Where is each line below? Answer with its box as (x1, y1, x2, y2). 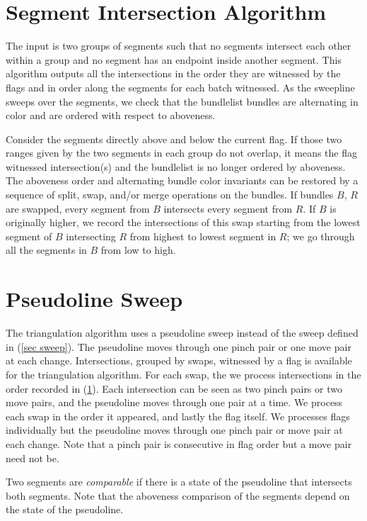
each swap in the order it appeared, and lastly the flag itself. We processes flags (6, 408, 350, 423)
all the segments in (6, 242, 87, 257)
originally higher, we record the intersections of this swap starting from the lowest (6, 215, 361, 230)
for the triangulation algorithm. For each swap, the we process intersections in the (6, 366, 361, 381)
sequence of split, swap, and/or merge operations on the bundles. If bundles (6, 187, 334, 202)
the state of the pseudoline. (6, 502, 124, 517)
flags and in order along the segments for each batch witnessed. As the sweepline (6, 79, 355, 94)
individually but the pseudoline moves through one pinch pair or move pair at (6, 422, 343, 437)
